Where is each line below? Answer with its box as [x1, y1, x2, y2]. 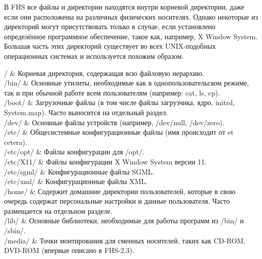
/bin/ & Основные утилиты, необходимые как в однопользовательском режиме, [4, 77, 249, 88]
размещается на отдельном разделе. [4, 205, 112, 216]
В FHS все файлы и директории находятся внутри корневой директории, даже [4, 2, 244, 12]
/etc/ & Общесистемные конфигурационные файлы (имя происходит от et [4, 127, 234, 137]
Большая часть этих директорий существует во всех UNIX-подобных [4, 41, 216, 51]
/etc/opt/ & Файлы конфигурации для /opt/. [4, 146, 145, 157]
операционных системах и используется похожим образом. [4, 50, 184, 61]
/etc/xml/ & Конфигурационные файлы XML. [4, 176, 148, 187]
